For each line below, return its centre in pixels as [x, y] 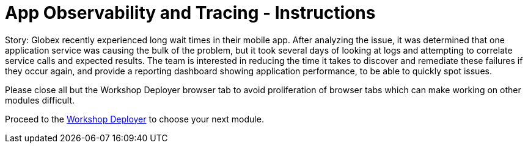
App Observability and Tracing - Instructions [190, 13]
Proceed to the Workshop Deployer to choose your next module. [134, 119]
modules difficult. [40, 100]
